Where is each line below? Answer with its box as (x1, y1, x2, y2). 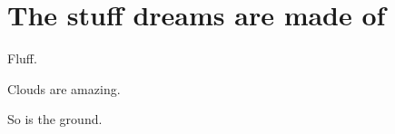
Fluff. (7, 49, 37, 68)
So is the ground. (7, 110, 103, 129)
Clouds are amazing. (7, 79, 121, 98)
